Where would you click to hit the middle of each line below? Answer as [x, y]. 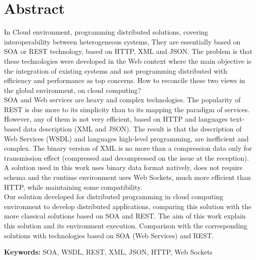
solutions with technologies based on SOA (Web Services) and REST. [109, 235]
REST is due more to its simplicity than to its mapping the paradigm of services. [127, 109]
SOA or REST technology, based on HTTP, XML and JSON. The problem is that [128, 51]
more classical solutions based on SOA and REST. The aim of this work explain [125, 216]
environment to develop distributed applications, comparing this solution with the [128, 206]
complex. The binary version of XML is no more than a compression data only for [128, 148]
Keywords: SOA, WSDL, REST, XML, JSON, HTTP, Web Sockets [108, 252]
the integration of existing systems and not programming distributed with [116, 70]
